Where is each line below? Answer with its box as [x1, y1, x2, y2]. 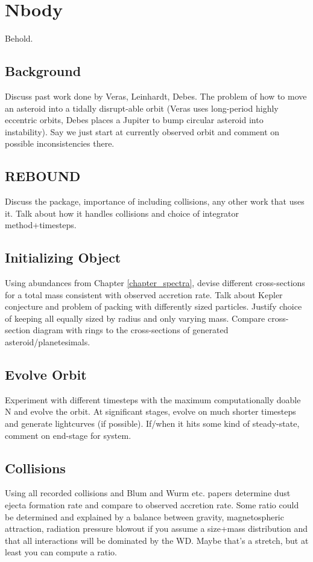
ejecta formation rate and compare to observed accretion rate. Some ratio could [5, 499, 299, 511]
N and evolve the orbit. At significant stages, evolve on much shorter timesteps [5, 405, 296, 418]
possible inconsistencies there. [5, 137, 115, 150]
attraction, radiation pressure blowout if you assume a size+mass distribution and [5, 522, 308, 535]
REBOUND [5, 167, 81, 185]
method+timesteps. [5, 219, 77, 231]
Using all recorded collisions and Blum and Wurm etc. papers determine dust [5, 487, 291, 499]
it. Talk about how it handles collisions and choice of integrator [5, 206, 239, 219]
